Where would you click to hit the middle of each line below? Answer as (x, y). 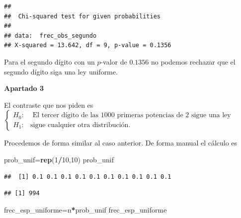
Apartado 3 (24, 88)
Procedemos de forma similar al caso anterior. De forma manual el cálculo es (121, 143)
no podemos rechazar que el (193, 61)
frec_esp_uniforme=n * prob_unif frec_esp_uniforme (85, 209)
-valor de (114, 61)
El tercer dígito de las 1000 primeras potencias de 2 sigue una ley (132, 115)
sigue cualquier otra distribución (79, 125)
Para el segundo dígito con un (49, 61)
